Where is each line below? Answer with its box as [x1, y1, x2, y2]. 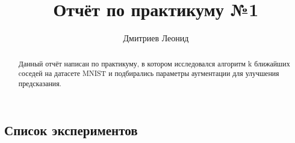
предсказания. [18, 78, 61, 88]
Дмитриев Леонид [123, 32, 189, 44]
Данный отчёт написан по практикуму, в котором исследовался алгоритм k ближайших [18, 58, 290, 68]
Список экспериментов [4, 121, 138, 139]
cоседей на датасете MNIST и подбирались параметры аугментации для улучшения [18, 68, 279, 78]
